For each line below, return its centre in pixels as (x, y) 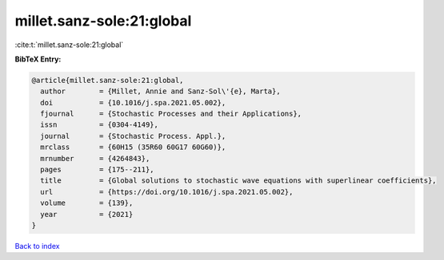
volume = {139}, (87, 203)
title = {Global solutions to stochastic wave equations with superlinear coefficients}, (238, 181)
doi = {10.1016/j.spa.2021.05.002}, (133, 102)
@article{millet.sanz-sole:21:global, (108, 80)
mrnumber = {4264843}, (95, 158)
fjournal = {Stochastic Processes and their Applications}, (171, 114)
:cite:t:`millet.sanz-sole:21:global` (69, 45)
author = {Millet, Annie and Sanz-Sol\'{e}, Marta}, (160, 91)
